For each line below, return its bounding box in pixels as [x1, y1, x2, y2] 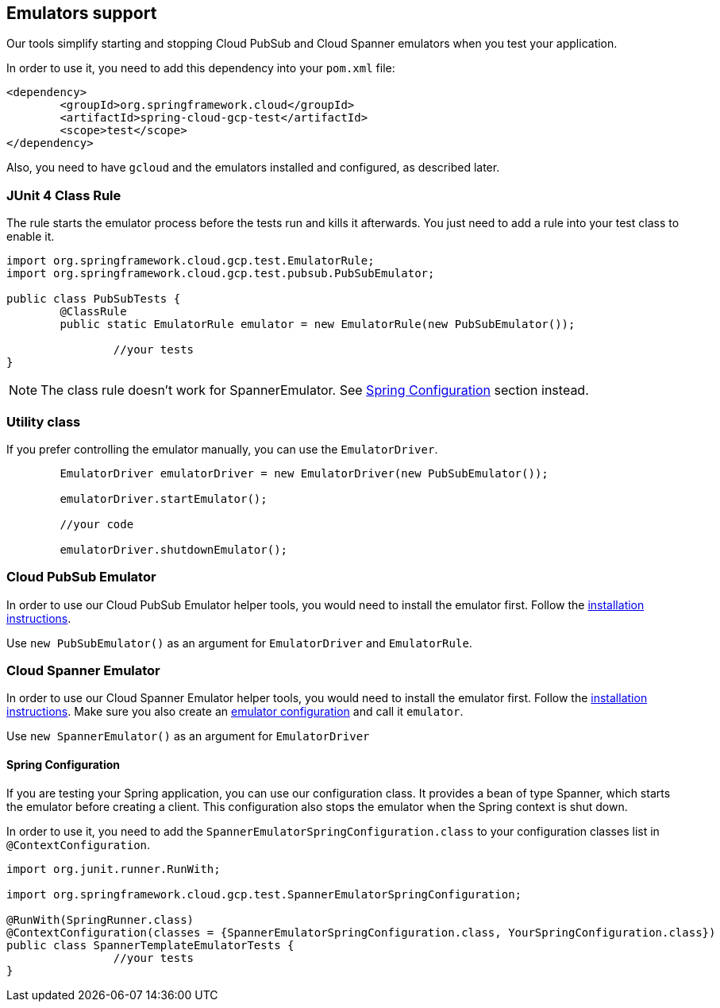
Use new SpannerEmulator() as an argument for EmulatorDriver [6, 729, 370, 743]
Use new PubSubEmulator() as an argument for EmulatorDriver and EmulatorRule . [6, 635, 472, 650]
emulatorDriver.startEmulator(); [60, 492, 268, 505]
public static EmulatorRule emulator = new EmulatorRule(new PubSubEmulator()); [60, 318, 576, 331]
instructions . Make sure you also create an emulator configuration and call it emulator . [6, 705, 464, 719]
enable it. [6, 230, 55, 244]
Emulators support [6, 3, 157, 23]
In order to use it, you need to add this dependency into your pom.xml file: [6, 61, 395, 75]
